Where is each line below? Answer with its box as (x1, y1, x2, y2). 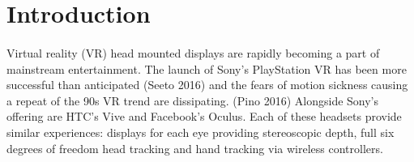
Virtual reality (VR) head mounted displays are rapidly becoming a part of (6, 44, 380, 61)
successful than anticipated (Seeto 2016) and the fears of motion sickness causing (6, 76, 408, 93)
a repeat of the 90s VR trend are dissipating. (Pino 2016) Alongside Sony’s (6, 92, 379, 109)
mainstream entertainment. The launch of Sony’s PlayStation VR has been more (6, 60, 407, 77)
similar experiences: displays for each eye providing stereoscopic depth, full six (6, 123, 395, 140)
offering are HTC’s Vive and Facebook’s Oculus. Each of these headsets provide (6, 108, 402, 125)
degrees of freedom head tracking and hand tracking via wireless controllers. (6, 139, 383, 156)
